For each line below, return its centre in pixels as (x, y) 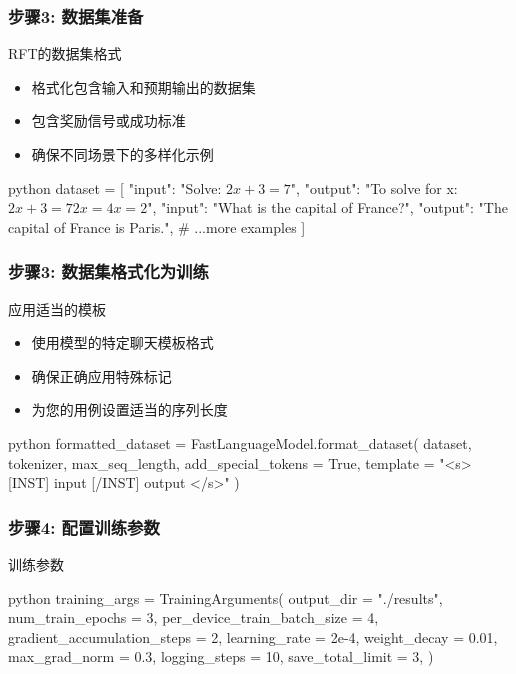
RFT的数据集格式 (65, 53)
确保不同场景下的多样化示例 (122, 154)
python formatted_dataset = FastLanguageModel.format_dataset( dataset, (240, 442)
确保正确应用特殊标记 (101, 375)
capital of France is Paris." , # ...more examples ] (157, 226)
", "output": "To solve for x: (374, 187)
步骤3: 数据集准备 (76, 15)
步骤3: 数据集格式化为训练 (108, 271)
